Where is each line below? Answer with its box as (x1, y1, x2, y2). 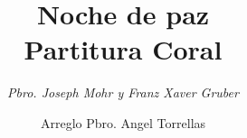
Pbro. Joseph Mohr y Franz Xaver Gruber (7, 83, 239, 102)
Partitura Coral (24, 31, 223, 68)
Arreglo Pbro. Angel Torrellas (40, 113, 206, 132)
